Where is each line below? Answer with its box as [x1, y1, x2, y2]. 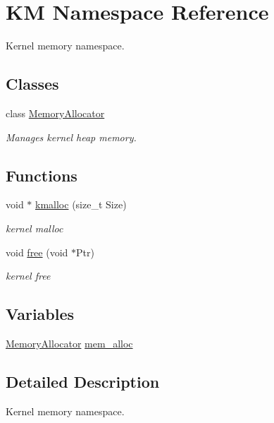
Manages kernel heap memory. [6, 129, 137, 144]
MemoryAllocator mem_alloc [6, 335, 133, 350]
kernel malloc [6, 220, 63, 235]
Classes [6, 73, 59, 95]
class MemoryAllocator [6, 105, 105, 120]
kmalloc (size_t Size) [35, 197, 127, 212]
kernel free [6, 268, 51, 283]
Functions [6, 164, 77, 186]
